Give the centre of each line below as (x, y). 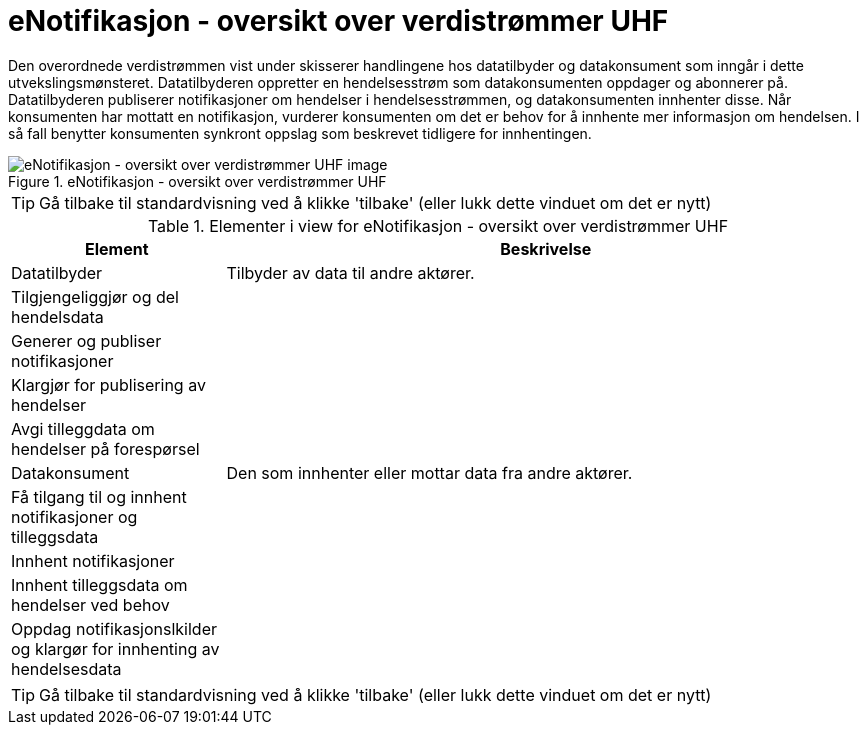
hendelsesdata (66, 668)
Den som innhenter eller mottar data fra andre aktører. (429, 472)
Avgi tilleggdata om (83, 428)
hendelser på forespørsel (105, 448)
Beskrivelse (546, 248)
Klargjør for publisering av (108, 384)
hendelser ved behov (90, 604)
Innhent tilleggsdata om (99, 584)
